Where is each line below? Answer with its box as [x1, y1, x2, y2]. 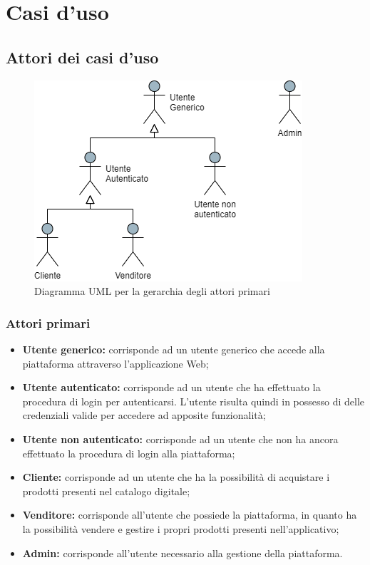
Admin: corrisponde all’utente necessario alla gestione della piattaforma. [22, 545, 343, 560]
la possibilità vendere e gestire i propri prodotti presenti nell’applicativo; [22, 521, 339, 536]
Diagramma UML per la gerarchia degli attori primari [34, 284, 270, 299]
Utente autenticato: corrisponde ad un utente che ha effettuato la [22, 380, 321, 395]
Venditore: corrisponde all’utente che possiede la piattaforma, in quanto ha [22, 507, 357, 522]
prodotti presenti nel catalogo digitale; [22, 483, 190, 498]
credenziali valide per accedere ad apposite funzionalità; [22, 408, 266, 423]
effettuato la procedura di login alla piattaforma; [22, 445, 235, 460]
